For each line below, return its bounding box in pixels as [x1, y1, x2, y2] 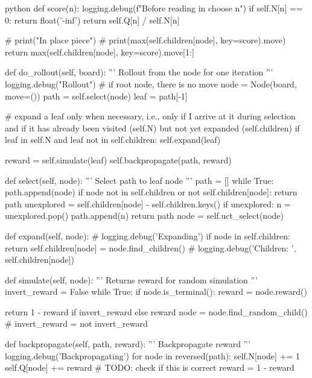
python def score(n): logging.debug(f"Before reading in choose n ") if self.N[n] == [5, 2, 303, 14]
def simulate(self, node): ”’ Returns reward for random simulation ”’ [5, 273, 258, 286]
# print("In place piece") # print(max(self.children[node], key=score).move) [5, 34, 286, 46]
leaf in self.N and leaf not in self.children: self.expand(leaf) [5, 133, 221, 146]
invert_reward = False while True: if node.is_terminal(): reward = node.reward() [5, 285, 307, 298]
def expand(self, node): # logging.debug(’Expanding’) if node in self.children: [5, 229, 291, 242]
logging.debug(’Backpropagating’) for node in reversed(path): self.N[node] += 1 [5, 349, 301, 362]
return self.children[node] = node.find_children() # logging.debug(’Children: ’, [5, 241, 296, 254]
